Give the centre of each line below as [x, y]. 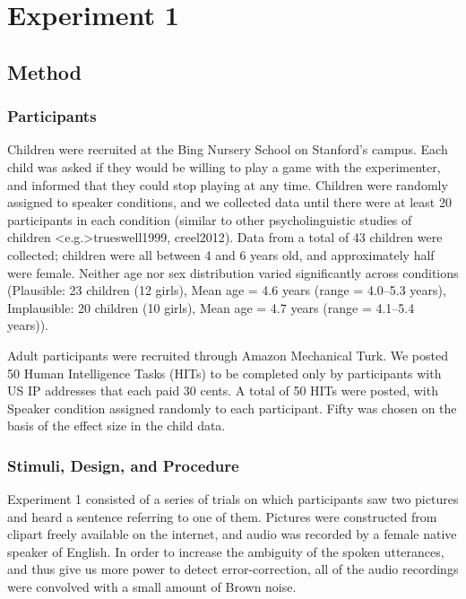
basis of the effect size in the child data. [116, 425]
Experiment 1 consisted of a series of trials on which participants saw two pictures [233, 499]
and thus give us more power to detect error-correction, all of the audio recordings [233, 569]
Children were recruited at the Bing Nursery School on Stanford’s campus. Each [228, 149]
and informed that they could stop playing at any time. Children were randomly [228, 184]
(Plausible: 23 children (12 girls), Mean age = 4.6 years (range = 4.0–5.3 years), [227, 290]
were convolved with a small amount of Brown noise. [152, 587]
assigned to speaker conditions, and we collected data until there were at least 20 [229, 202]
